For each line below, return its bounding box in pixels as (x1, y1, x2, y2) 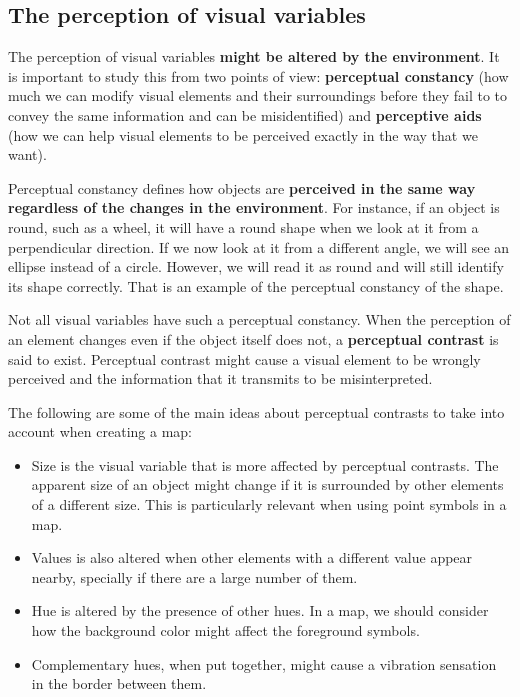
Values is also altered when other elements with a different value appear (31, 547, 473, 568)
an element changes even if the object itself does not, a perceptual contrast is (8, 328, 499, 349)
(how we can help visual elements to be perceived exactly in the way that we (8, 124, 478, 145)
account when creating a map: (8, 421, 192, 442)
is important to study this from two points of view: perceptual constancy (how (8, 65, 509, 86)
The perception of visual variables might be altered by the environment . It (8, 46, 500, 67)
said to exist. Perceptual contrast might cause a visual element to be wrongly (8, 348, 481, 369)
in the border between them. (31, 673, 207, 694)
